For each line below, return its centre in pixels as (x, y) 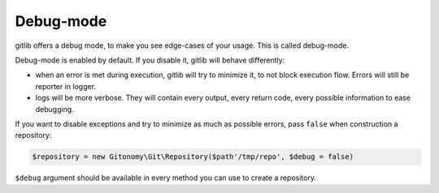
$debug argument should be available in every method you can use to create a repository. (166, 178)
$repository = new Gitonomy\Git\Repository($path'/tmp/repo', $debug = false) (193, 157)
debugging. (55, 109)
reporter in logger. (66, 86)
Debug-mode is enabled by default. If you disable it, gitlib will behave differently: (150, 60)
